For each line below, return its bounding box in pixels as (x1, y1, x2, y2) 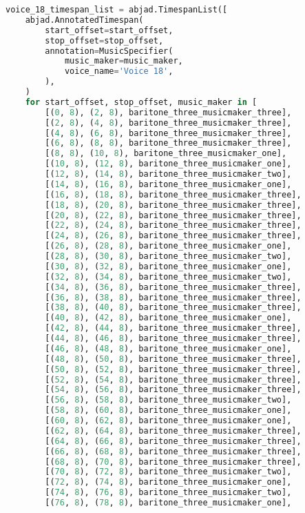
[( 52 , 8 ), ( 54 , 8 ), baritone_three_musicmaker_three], (45, 374, 302, 385)
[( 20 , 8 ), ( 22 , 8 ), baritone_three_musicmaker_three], (45, 210, 302, 220)
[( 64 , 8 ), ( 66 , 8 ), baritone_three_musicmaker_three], (45, 436, 302, 446)
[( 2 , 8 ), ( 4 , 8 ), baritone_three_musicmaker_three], (45, 117, 292, 128)
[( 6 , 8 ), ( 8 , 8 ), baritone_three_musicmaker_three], (45, 138, 292, 148)
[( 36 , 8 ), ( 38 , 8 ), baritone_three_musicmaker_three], (45, 292, 302, 302)
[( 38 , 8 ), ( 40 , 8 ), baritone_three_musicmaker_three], (45, 302, 302, 313)
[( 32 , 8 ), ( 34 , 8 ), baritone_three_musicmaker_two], (45, 271, 292, 282)
